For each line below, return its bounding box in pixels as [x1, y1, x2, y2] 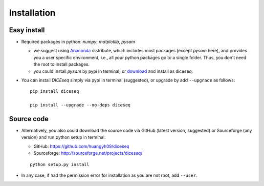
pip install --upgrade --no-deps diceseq [30, 103, 131, 108]
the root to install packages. [33, 62, 90, 67]
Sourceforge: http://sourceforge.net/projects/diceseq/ [33, 150, 143, 156]
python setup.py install [30, 162, 89, 167]
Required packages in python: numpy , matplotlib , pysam [21, 39, 135, 45]
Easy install [9, 26, 45, 34]
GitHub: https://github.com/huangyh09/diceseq [33, 143, 130, 149]
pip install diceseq [30, 88, 79, 94]
